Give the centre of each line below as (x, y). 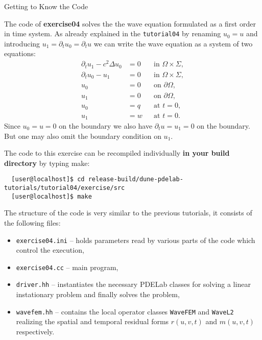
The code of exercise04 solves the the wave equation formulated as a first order (130, 23)
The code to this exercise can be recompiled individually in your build (117, 153)
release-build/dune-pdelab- (136, 179)
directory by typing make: (47, 163)
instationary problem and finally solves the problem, (98, 294)
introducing (22, 43)
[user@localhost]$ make (52, 196)
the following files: (32, 222)
